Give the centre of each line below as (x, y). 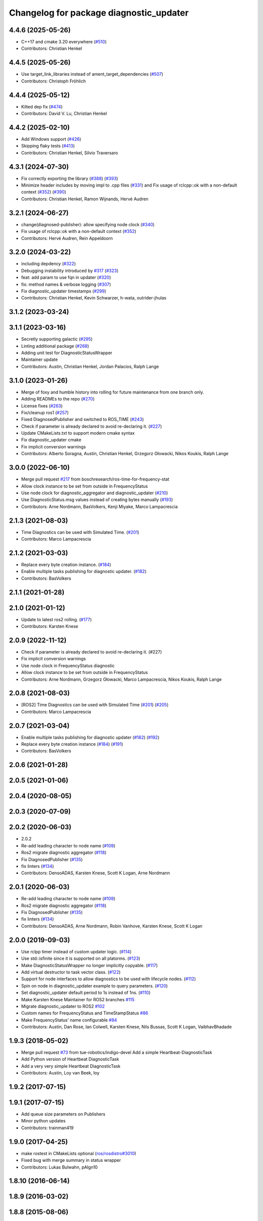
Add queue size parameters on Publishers (63, 1114)
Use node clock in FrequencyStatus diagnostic (68, 665)
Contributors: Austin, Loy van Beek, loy (60, 1073)
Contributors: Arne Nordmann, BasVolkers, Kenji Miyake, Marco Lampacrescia (99, 506)
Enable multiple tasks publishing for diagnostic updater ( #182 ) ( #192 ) (90, 737)
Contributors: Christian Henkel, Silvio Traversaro (70, 153)
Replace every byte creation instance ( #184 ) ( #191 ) (72, 744)
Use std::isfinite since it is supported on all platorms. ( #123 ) (81, 958)
